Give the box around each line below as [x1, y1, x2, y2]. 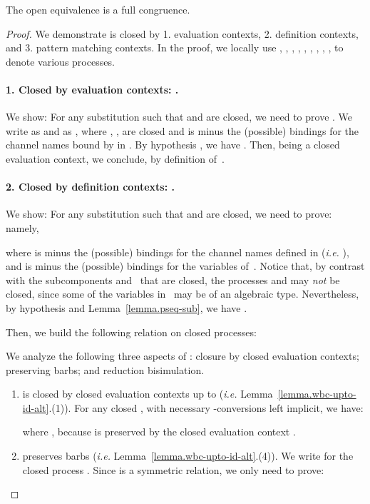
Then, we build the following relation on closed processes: [6, 324, 257, 339]
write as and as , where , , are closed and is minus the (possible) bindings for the [6, 123, 359, 138]
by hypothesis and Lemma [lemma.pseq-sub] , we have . [6, 300, 247, 315]
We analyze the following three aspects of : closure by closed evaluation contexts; [6, 348, 359, 363]
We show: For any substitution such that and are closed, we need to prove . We [6, 109, 353, 124]
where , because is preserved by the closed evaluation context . [22, 424, 296, 439]
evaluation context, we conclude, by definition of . [6, 151, 225, 166]
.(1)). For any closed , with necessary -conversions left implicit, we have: [48, 400, 364, 415]
